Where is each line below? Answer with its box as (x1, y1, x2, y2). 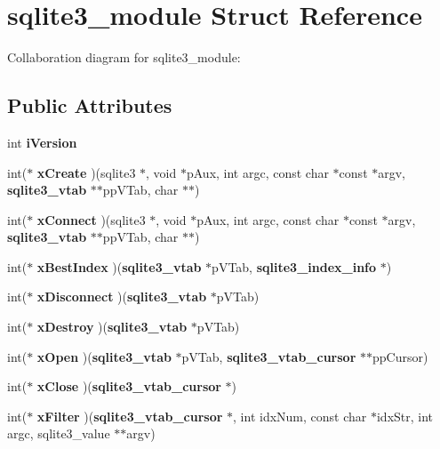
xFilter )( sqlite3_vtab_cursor (36, 406, 223, 425)
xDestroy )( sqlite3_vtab (36, 317, 188, 336)
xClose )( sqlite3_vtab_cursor (36, 377, 221, 396)
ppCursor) (372, 347, 428, 365)
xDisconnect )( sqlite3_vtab (36, 287, 207, 306)
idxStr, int (376, 406, 434, 425)
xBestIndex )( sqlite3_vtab (36, 257, 202, 276)
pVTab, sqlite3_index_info (212, 257, 377, 276)
